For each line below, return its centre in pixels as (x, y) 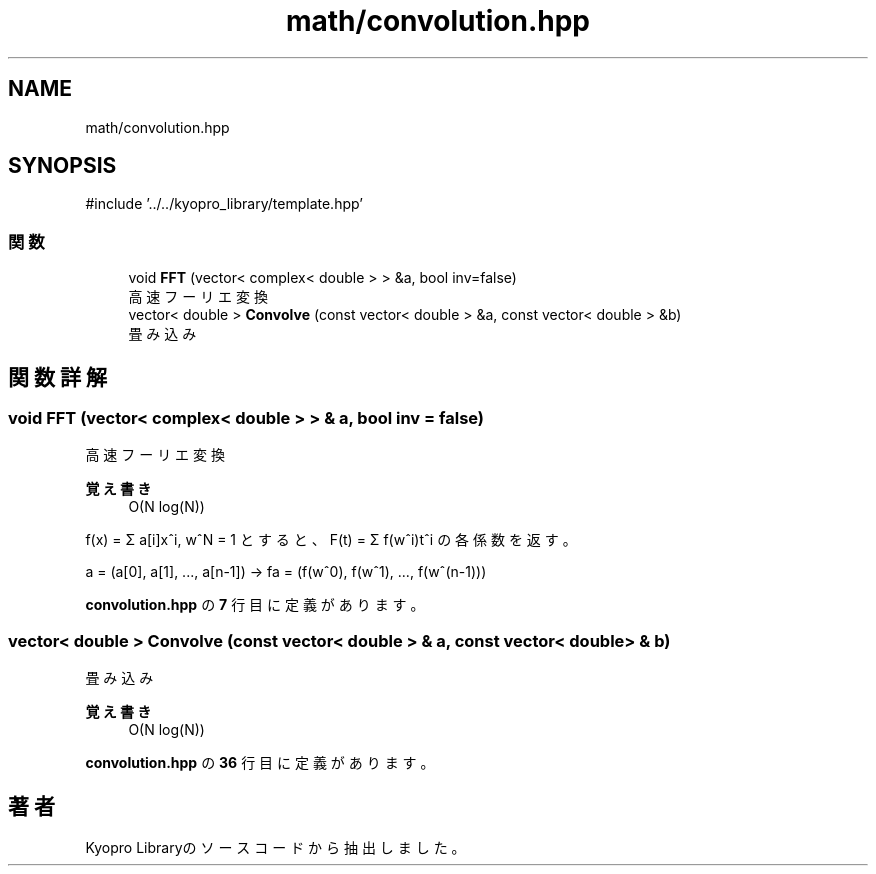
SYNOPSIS (62, 166)
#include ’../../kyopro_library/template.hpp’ (224, 204)
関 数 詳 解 (57, 377)
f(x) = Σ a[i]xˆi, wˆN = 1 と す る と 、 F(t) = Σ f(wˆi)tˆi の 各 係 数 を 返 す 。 (331, 540)
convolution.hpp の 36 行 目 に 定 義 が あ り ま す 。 (260, 763)
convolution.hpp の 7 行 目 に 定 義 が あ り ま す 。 (255, 605)
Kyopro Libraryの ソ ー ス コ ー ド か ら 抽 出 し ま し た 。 (275, 847)
